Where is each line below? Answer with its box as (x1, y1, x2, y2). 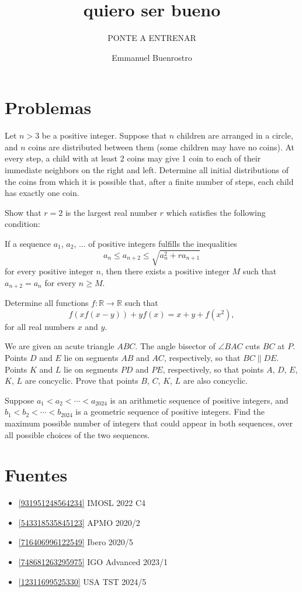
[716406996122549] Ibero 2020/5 (18, 536, 133, 548)
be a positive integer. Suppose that (41, 129, 167, 142)
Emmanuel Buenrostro (112, 51, 192, 63)
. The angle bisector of (135, 340, 216, 352)
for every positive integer (5, 265, 93, 277)
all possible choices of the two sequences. (5, 428, 150, 440)
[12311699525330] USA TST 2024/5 (18, 575, 147, 587)
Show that (5, 206, 41, 218)
